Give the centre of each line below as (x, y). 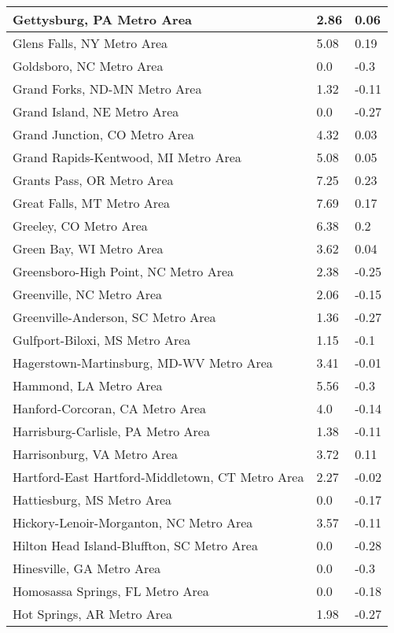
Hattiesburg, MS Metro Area (92, 500)
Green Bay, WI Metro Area (88, 248)
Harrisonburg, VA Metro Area (96, 454)
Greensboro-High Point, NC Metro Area (123, 271)
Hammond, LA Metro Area (88, 385)
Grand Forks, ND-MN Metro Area (107, 89)
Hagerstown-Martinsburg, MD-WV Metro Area (143, 363)
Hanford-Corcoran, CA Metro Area (110, 408)
